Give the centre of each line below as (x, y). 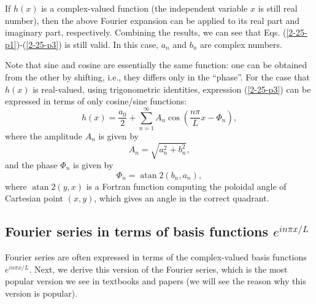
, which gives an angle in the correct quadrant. (182, 198)
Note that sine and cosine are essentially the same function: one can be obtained (156, 65)
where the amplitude (44, 135)
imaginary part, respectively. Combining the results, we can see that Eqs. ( (146, 32)
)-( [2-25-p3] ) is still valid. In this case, (87, 44)
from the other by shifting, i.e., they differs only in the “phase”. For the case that (157, 76)
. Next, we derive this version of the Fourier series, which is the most (158, 269)
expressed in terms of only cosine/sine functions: (96, 101)
